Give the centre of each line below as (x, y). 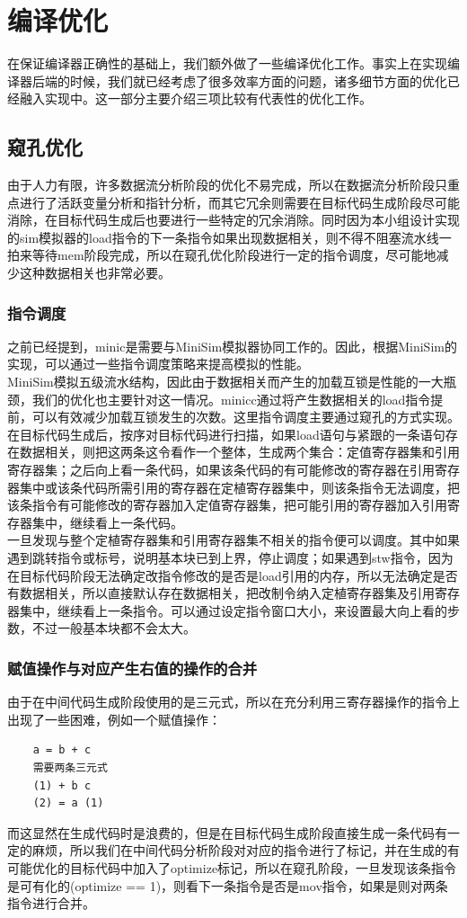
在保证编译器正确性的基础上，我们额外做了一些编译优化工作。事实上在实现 (227, 63)
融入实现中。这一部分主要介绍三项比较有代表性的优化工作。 (195, 98)
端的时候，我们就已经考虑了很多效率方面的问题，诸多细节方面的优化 (246, 80)
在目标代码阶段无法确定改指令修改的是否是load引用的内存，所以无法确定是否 (233, 575)
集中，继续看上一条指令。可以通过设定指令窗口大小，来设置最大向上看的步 (239, 610)
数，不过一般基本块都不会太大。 (101, 628)
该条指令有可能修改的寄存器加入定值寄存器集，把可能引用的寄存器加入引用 (227, 505)
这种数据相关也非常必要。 (95, 273)
